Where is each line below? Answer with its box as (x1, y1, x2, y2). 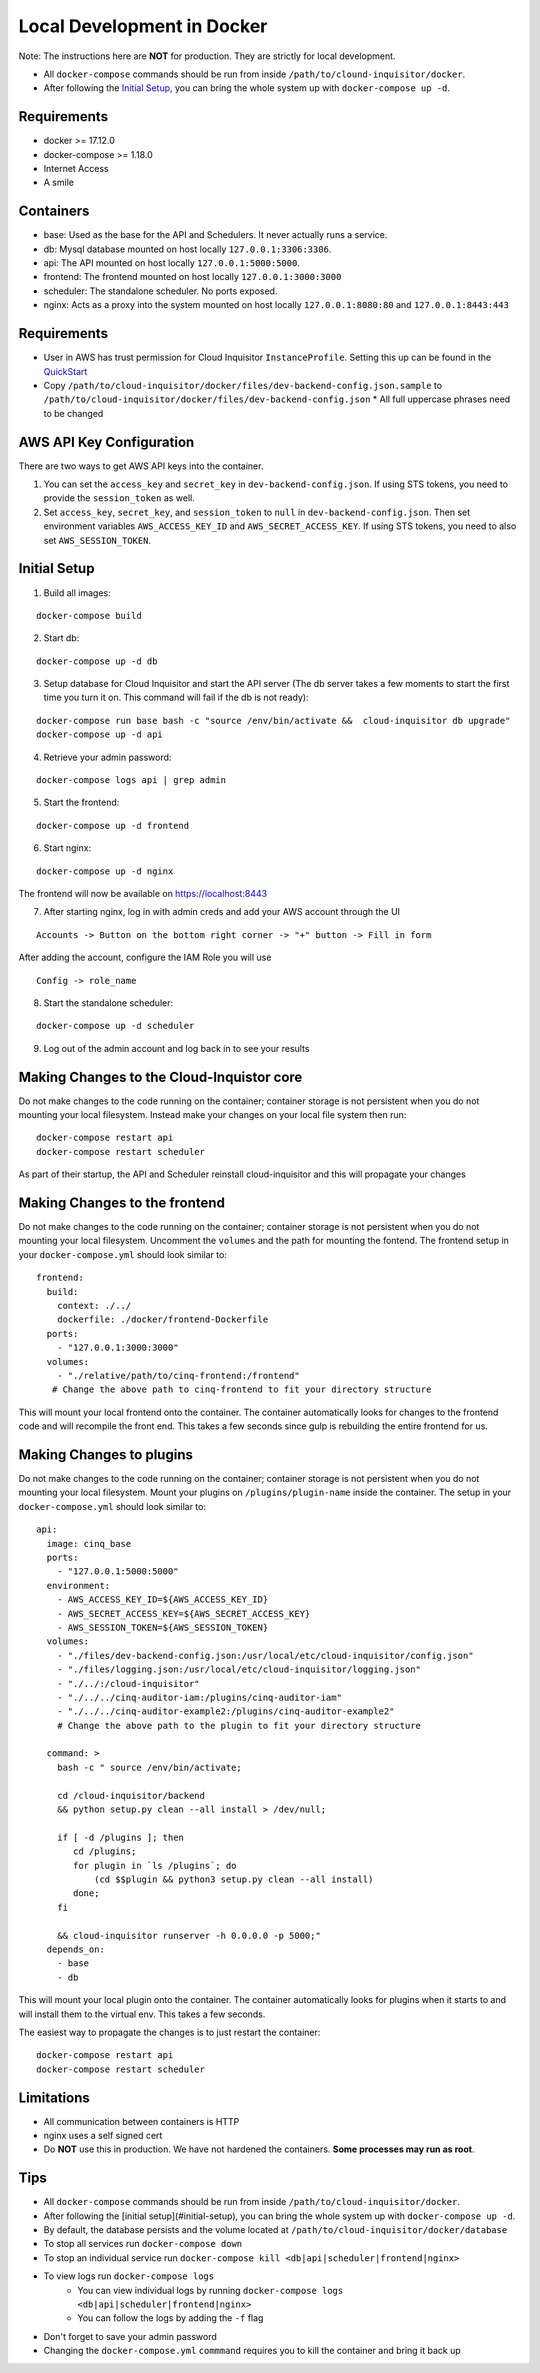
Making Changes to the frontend (18, 1194, 225, 1211)
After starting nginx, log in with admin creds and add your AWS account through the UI (43, 906, 400, 918)
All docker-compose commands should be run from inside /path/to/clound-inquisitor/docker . (43, 68, 466, 80)
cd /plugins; (73, 1846, 137, 1857)
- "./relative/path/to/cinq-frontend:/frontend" (56, 1370, 300, 1381)
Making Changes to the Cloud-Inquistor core (18, 1068, 303, 1085)
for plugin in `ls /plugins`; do (73, 1860, 237, 1871)
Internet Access (43, 163, 109, 175)
